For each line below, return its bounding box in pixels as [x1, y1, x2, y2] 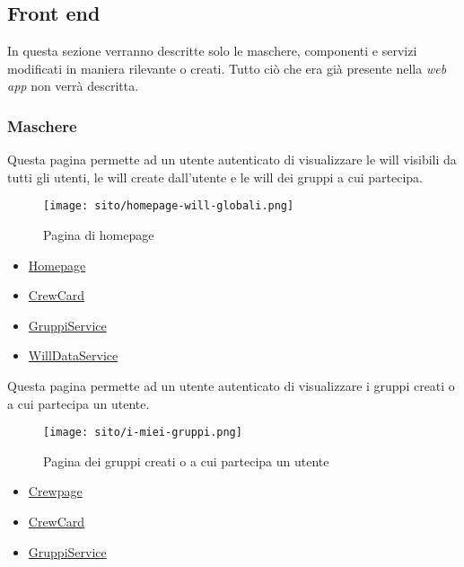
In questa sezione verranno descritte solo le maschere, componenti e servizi [7, 41, 417, 60]
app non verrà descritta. [7, 76, 139, 95]
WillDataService [28, 346, 118, 365]
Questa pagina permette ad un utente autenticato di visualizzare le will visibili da [7, 150, 457, 169]
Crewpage [28, 482, 83, 501]
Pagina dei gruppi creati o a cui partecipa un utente [43, 451, 329, 470]
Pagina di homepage [43, 226, 154, 244]
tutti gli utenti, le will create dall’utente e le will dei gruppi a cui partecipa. [7, 167, 423, 186]
